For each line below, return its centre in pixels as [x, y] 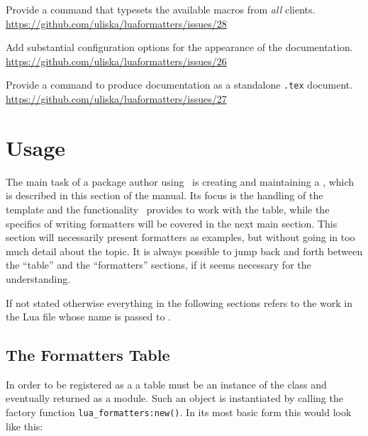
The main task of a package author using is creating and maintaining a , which [180, 181]
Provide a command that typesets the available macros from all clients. [161, 9]
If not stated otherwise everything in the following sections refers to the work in [179, 302]
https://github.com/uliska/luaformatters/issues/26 [116, 61]
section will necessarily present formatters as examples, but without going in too [180, 237]
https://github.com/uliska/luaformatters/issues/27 [116, 99]
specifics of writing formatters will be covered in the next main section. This [172, 223]
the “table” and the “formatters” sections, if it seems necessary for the [158, 265]
